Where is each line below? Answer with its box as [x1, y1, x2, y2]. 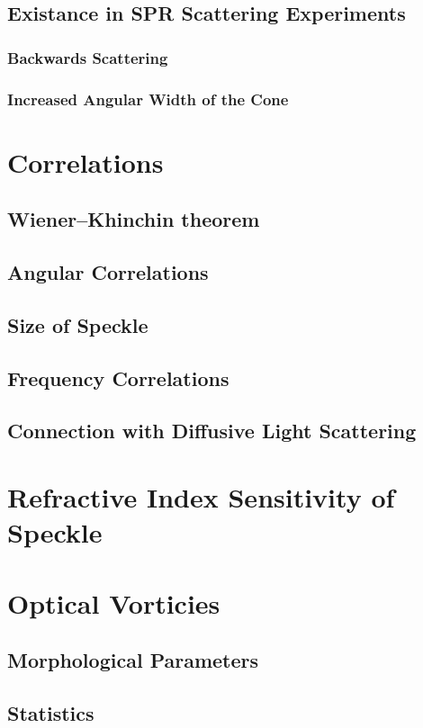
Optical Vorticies [7, 584, 220, 621]
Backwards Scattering [7, 46, 168, 68]
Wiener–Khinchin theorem [7, 205, 260, 233]
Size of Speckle [7, 310, 148, 338]
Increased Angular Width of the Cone [7, 87, 289, 110]
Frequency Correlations [7, 364, 229, 391]
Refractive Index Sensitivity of [7, 478, 395, 515]
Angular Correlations [7, 258, 209, 286]
